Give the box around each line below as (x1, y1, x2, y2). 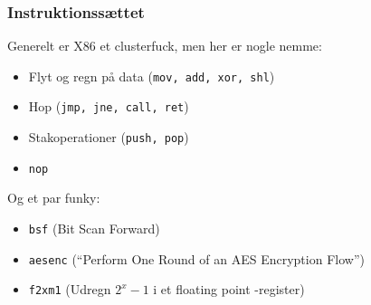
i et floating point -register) (153, 280, 305, 299)
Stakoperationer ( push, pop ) (28, 128, 189, 147)
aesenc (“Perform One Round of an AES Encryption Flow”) (28, 249, 365, 268)
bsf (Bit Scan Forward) (28, 219, 160, 238)
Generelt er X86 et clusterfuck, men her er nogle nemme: (7, 36, 322, 55)
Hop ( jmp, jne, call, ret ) (28, 97, 189, 116)
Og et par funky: (7, 188, 100, 207)
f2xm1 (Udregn (28, 280, 111, 299)
